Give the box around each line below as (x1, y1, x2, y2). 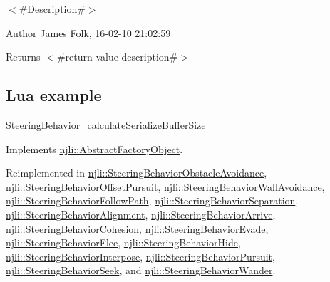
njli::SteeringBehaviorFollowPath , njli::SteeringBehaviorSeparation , (6, 193, 299, 208)
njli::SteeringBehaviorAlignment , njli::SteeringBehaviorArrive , (6, 207, 276, 221)
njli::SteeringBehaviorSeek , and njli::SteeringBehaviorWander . (6, 263, 276, 278)
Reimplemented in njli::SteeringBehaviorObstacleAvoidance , (6, 165, 267, 180)
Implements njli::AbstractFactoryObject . (6, 141, 183, 156)
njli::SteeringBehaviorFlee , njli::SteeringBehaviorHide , (6, 235, 241, 250)
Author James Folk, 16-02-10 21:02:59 (6, 25, 171, 40)
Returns (6, 49, 41, 64)
